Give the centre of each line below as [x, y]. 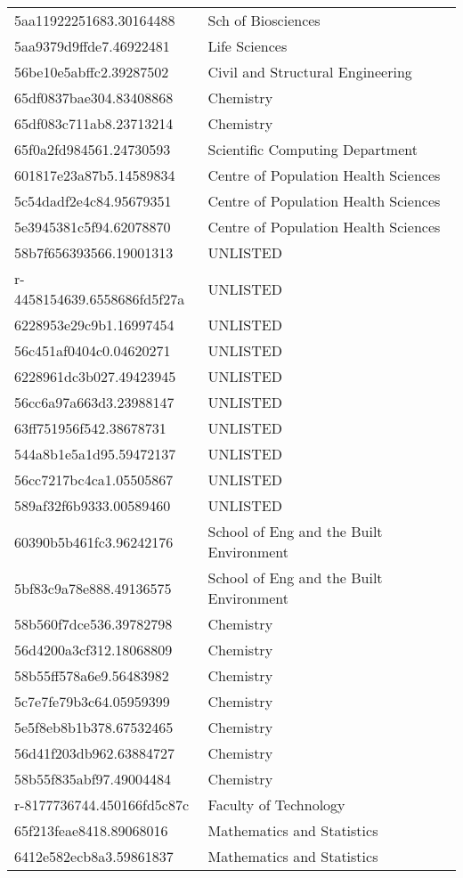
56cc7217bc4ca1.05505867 [94, 480]
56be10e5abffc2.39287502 [92, 72]
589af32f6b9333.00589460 [93, 505]
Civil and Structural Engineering [310, 72]
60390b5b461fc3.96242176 [94, 541]
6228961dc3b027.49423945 [95, 376]
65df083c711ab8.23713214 [94, 123]
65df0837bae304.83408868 [94, 98]
